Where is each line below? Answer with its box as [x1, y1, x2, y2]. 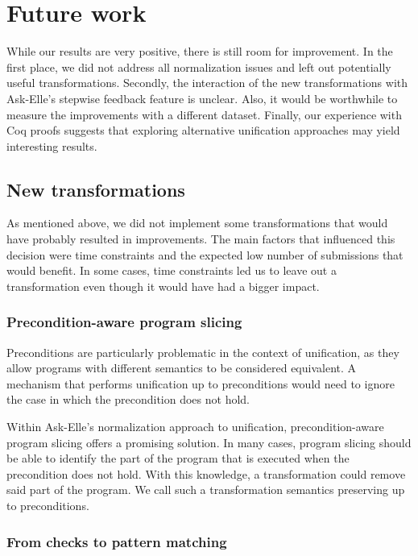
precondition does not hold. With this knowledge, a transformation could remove [6, 465, 406, 482]
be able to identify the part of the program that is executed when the [6, 450, 350, 467]
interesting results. [6, 137, 97, 154]
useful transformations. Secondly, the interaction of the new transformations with [6, 74, 408, 91]
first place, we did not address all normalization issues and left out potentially [6, 58, 391, 75]
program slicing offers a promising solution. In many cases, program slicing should [6, 434, 412, 450]
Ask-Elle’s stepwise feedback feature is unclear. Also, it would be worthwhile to [6, 89, 398, 106]
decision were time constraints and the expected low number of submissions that [6, 246, 404, 263]
